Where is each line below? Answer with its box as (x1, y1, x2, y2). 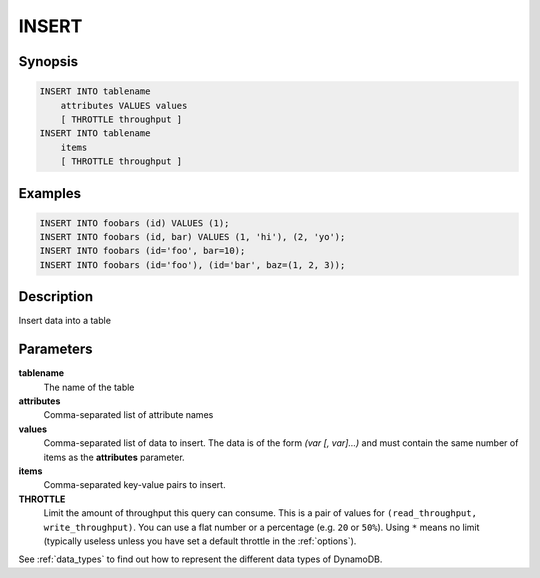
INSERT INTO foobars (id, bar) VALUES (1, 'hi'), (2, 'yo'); (39, 231, 346, 243)
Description (18, 288, 94, 305)
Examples (18, 185, 82, 202)
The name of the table (43, 381, 135, 393)
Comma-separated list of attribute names (43, 409, 214, 421)
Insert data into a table (18, 315, 112, 327)
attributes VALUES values (60, 100, 188, 111)
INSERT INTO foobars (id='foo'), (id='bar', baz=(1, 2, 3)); (39, 259, 346, 270)
